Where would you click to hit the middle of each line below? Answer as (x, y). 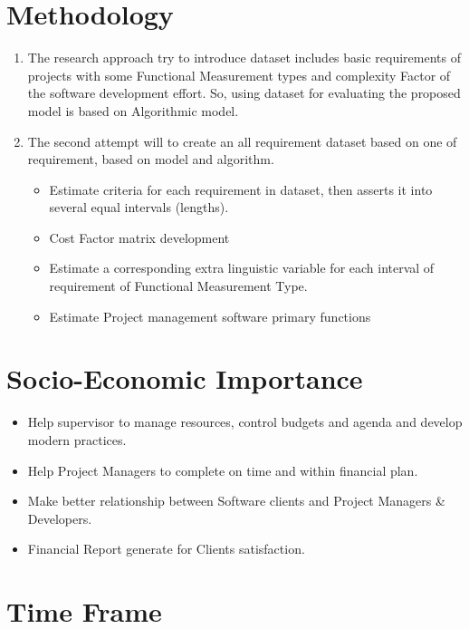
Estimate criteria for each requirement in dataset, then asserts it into (241, 189)
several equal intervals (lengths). (139, 207)
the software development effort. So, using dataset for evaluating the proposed (244, 93)
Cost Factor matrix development (139, 237)
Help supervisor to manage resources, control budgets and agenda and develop (245, 422)
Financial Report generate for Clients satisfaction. (166, 549)
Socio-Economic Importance (185, 378)
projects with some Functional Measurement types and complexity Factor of (239, 75)
